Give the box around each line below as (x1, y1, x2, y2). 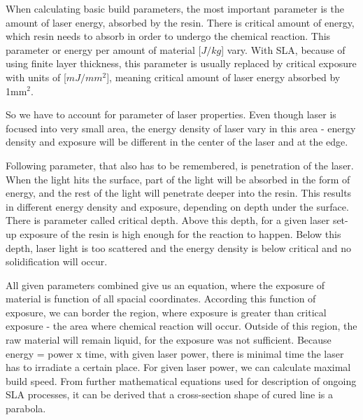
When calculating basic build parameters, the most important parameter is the (6, 1, 344, 15)
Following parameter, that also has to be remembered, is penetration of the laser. (6, 157, 354, 172)
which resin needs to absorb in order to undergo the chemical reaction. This (6, 29, 331, 43)
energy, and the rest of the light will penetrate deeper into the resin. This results (6, 185, 352, 200)
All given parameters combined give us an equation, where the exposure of (6, 277, 325, 292)
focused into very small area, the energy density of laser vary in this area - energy (6, 120, 356, 135)
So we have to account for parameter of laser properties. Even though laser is (6, 107, 336, 122)
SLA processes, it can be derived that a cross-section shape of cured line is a (6, 387, 333, 402)
